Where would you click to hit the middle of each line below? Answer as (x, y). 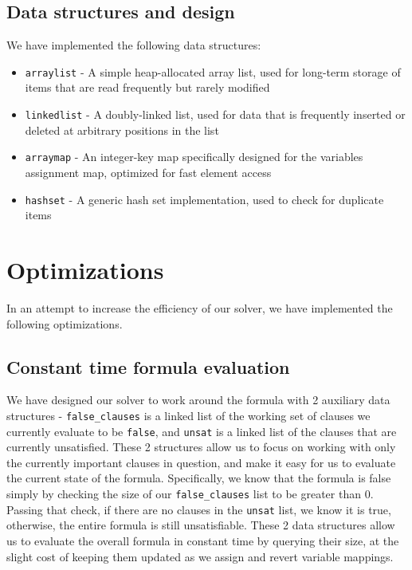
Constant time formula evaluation (148, 366)
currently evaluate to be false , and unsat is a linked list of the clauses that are (202, 431)
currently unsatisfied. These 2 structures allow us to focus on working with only (201, 447)
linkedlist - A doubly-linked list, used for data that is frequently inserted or (215, 114)
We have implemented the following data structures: (134, 45)
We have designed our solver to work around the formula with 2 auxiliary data (198, 400)
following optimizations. (65, 323)
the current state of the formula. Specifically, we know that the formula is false (199, 478)
